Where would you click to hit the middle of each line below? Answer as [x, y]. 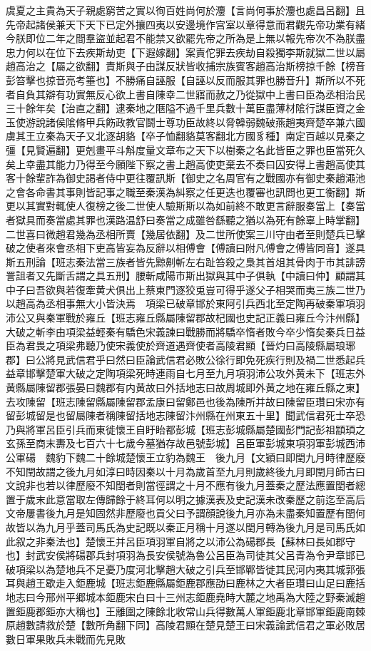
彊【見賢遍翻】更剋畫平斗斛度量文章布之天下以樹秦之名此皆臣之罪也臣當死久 [185, 149]
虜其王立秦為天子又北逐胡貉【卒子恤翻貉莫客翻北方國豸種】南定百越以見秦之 [185, 136]
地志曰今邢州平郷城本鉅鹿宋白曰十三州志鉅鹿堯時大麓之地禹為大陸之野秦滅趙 [185, 596]
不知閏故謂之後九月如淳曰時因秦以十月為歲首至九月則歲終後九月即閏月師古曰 [185, 471]
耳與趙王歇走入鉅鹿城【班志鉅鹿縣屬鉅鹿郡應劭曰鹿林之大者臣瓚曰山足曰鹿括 [185, 583]
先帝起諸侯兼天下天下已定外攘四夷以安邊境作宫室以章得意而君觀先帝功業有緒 [185, 24]
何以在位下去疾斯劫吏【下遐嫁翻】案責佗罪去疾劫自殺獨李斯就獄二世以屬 [195, 52]
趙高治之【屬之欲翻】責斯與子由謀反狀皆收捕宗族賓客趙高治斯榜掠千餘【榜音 [185, 66]
